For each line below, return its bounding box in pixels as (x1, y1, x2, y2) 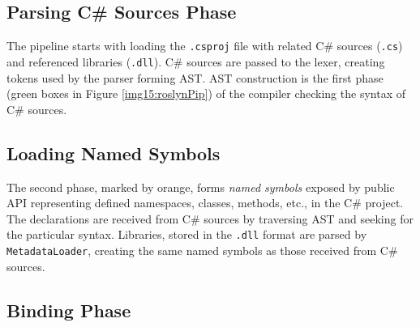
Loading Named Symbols (6, 140, 221, 165)
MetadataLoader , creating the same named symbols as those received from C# (6, 241, 398, 258)
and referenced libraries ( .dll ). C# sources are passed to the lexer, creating (6, 53, 385, 70)
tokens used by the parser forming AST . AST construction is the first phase (6, 69, 384, 86)
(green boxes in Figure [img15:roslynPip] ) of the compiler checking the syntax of (6, 85, 405, 102)
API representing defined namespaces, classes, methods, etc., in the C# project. (6, 194, 404, 211)
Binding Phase (6, 297, 131, 322)
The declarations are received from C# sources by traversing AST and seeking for (6, 210, 414, 227)
